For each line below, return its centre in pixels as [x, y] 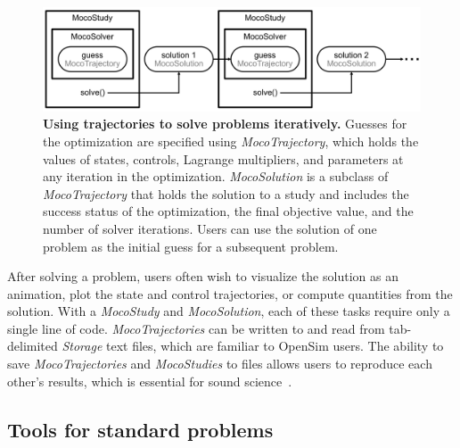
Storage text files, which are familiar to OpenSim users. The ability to [253, 346]
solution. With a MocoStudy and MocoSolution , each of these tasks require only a [229, 311]
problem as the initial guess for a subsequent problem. [191, 246]
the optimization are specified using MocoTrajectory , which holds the [231, 141]
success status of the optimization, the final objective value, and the [228, 211]
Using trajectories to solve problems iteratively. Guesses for [225, 124]
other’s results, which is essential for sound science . [150, 381]
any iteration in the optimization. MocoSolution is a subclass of [216, 176]
